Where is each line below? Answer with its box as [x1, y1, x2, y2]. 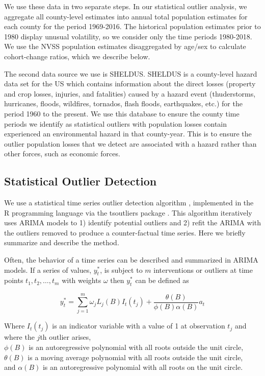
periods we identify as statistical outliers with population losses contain [4, 118, 227, 129]
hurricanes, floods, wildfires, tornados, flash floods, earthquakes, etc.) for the [4, 98, 243, 109]
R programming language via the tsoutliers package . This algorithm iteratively [4, 207, 252, 218]
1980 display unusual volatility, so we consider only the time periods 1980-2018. [4, 31, 252, 41]
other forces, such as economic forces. [4, 148, 120, 159]
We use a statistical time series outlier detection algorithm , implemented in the [4, 197, 254, 208]
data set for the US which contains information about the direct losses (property [4, 78, 256, 89]
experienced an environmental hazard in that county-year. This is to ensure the [4, 128, 252, 139]
